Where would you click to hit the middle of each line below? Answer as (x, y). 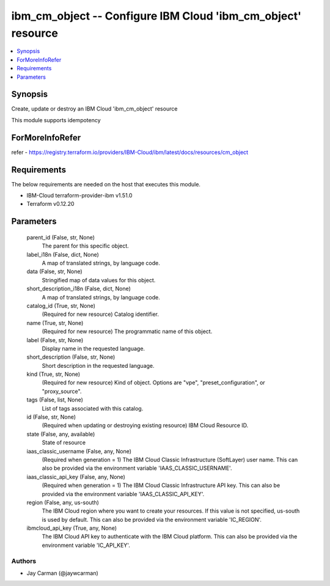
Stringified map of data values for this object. (99, 280)
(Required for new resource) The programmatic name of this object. (127, 331)
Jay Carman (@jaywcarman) (63, 573)
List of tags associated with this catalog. (93, 408)
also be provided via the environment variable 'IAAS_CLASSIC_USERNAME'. (137, 468)
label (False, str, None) (55, 340)
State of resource (64, 442)
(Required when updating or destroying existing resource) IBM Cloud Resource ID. (145, 425)
